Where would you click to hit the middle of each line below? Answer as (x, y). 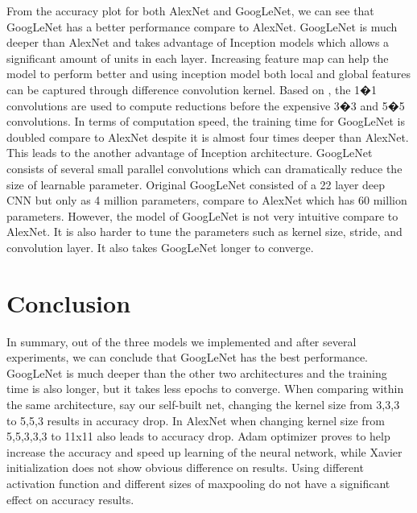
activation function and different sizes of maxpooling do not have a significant (198, 483)
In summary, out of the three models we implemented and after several (182, 341)
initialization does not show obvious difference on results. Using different (185, 467)
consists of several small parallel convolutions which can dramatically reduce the (204, 168)
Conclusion (69, 302)
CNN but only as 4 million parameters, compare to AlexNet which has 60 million (207, 200)
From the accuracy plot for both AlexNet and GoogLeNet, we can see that (190, 10)
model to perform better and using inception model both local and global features (209, 74)
